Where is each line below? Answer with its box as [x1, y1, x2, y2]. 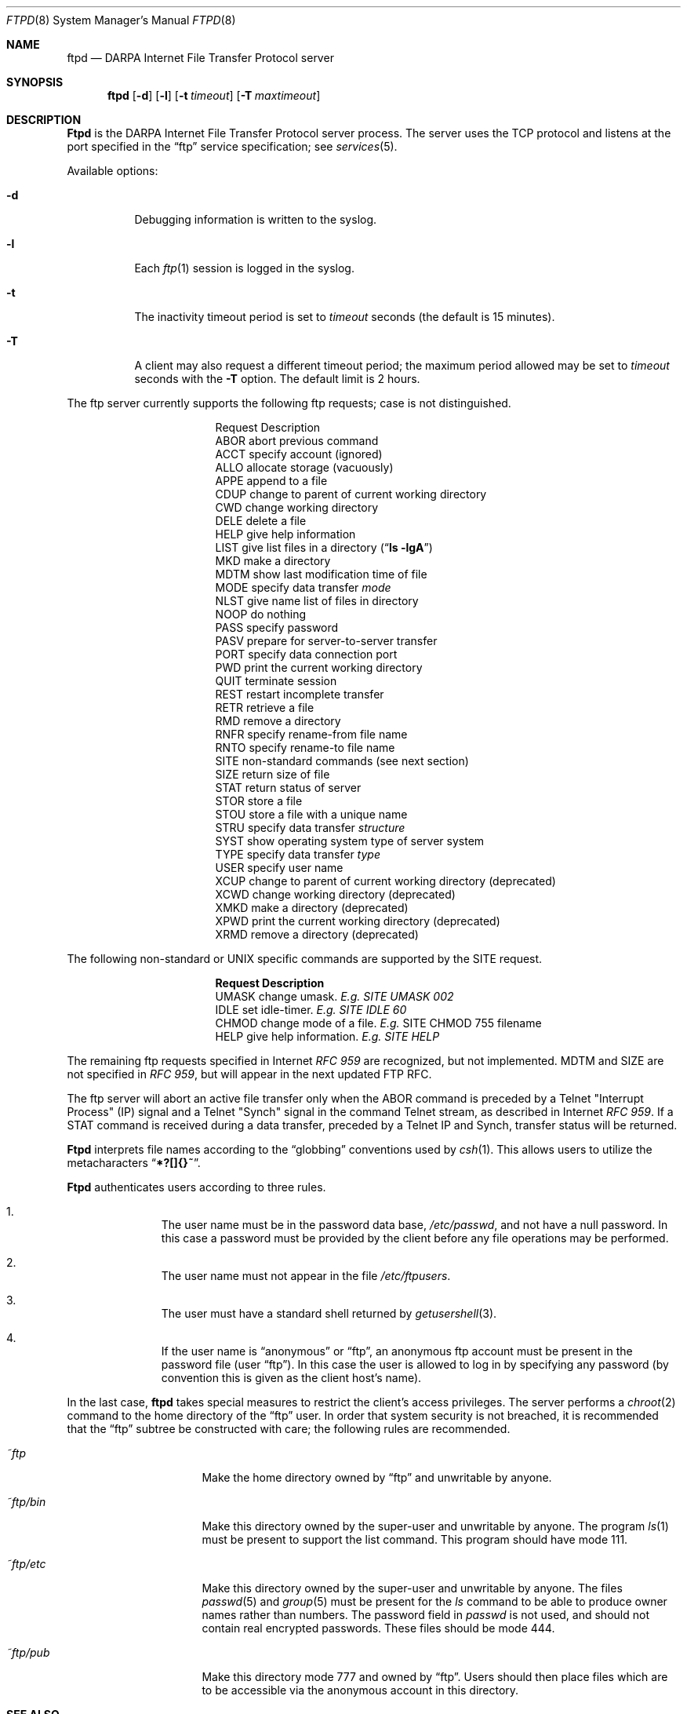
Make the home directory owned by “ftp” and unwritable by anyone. [202, 1471, 552, 1484]
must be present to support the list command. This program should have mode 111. [202, 1533, 628, 1546]
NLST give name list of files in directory [215, 594, 419, 607]
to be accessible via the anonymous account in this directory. [202, 1683, 519, 1697]
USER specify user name [215, 861, 343, 874]
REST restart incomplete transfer [215, 687, 384, 701]
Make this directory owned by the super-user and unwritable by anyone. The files [202, 1581, 623, 1595]
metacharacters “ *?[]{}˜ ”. [67, 1156, 201, 1169]
